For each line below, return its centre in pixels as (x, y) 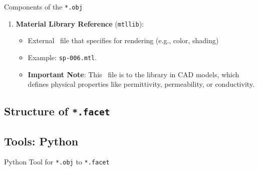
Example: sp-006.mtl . (62, 57)
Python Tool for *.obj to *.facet (57, 162)
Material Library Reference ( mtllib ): (80, 23)
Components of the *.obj (43, 7)
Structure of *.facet (57, 111)
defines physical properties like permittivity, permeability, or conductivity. (141, 84)
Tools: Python (41, 141)
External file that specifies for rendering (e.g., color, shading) (123, 40)
